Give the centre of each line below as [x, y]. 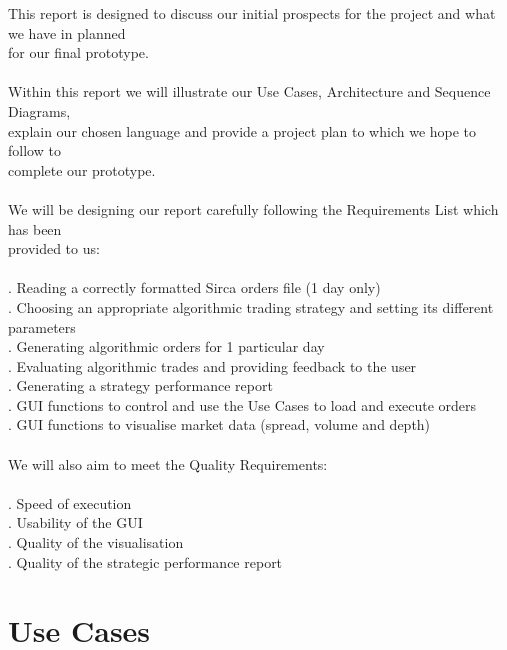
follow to [34, 150]
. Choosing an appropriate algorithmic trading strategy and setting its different [251, 306]
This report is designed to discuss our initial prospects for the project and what [252, 13]
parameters [42, 326]
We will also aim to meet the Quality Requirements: [168, 463]
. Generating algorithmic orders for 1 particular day [166, 346]
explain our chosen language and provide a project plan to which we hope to [242, 130]
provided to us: [54, 248]
